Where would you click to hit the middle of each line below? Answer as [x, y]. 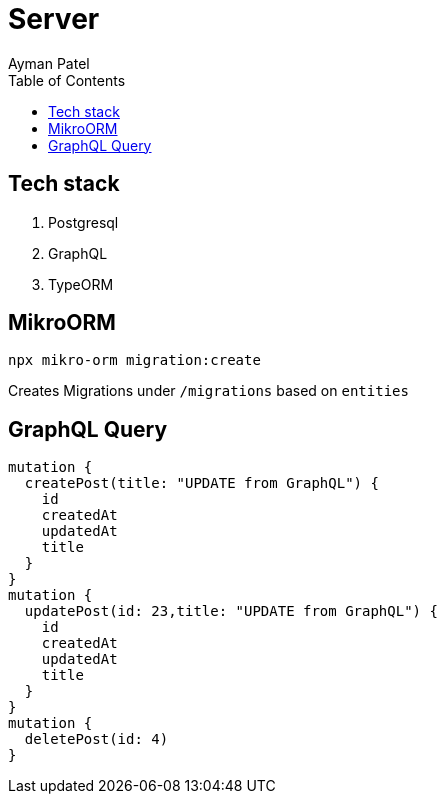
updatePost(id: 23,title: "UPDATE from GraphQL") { [231, 611]
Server [54, 19]
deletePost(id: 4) [96, 739]
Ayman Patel [49, 63]
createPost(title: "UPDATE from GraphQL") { [201, 483]
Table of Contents [67, 80]
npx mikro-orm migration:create [134, 360]
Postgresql [83, 222]
